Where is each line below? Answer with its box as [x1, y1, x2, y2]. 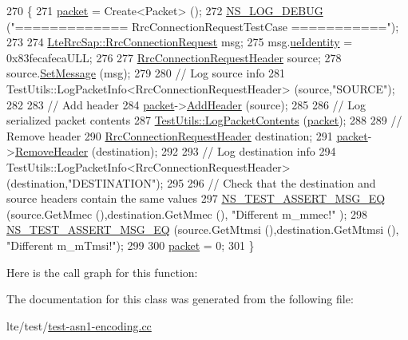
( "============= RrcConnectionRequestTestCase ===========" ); [6, 18, 399, 34]
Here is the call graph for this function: [6, 263, 198, 280]
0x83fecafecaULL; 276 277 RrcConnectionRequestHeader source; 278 [6, 49, 342, 65]
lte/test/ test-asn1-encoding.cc [6, 317, 152, 334]
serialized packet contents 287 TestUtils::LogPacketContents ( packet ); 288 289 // [6, 112, 402, 128]
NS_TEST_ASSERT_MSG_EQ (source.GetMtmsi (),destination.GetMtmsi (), [6, 221, 399, 238]
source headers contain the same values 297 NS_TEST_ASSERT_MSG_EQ [6, 190, 386, 207]
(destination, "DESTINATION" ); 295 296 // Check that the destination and [6, 174, 376, 191]
